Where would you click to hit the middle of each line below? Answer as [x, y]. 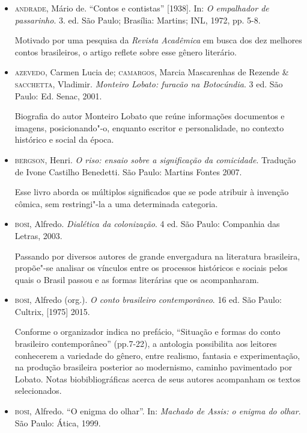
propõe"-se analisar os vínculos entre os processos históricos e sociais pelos [151, 268]
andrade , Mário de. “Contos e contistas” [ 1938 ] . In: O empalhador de [142, 8]
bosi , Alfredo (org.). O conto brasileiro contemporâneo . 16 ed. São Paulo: [148, 300]
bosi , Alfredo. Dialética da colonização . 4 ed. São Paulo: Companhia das [147, 224]
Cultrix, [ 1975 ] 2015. [52, 311]
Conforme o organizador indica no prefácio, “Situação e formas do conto [147, 332]
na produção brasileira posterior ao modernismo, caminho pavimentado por [153, 367]
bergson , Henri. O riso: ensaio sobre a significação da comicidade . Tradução [155, 159]
